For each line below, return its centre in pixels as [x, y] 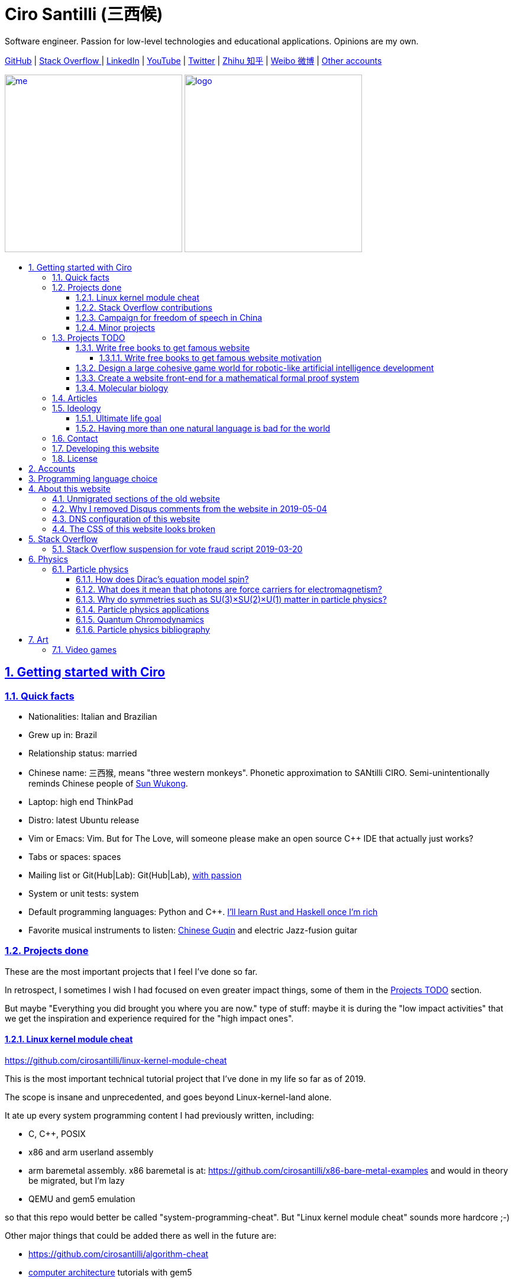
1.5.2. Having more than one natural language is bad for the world [203, 428]
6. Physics [49, 559]
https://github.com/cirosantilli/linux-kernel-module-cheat [116, 1060]
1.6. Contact [75, 438]
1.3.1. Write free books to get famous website [163, 347]
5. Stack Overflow [63, 539]
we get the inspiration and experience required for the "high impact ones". [149, 1018]
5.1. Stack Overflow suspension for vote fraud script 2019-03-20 [177, 549]
